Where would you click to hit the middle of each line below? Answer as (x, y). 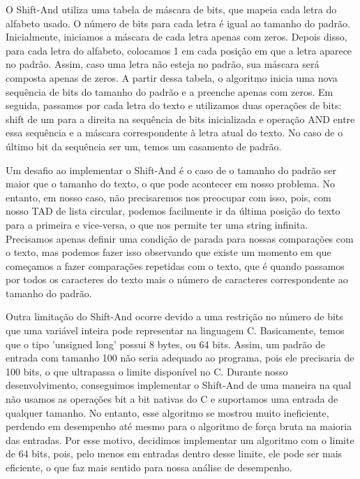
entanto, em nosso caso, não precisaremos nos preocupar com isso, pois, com (168, 197)
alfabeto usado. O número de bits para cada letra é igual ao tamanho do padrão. (178, 23)
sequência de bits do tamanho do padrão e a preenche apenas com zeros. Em (170, 91)
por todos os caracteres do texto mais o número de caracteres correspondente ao (177, 279)
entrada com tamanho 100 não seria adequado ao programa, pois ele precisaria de (180, 358)
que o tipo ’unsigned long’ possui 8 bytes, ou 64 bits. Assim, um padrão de (165, 344)
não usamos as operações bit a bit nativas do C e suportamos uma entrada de (172, 399)
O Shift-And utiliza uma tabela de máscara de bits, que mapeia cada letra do (171, 9)
